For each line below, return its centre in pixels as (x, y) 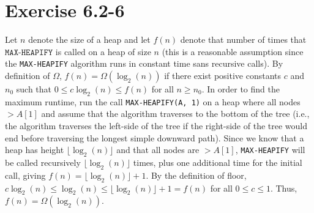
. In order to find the (241, 88)
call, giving (25, 175)
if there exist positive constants (223, 75)
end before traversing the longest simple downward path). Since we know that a (155, 137)
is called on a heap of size (103, 51)
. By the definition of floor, (196, 175)
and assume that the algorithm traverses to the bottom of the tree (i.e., (175, 114)
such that (34, 88)
